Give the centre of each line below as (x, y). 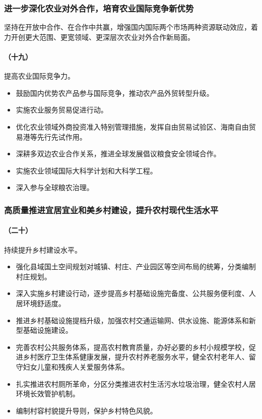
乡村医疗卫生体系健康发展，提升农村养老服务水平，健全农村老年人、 (136, 357)
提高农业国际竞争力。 (39, 76)
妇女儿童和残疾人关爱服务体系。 (76, 366)
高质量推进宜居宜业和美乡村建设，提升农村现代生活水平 (111, 209)
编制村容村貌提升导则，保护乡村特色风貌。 (86, 410)
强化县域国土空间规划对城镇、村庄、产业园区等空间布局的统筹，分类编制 (136, 266)
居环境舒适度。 (41, 303)
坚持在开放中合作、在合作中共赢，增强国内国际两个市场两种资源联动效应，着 (131, 27)
